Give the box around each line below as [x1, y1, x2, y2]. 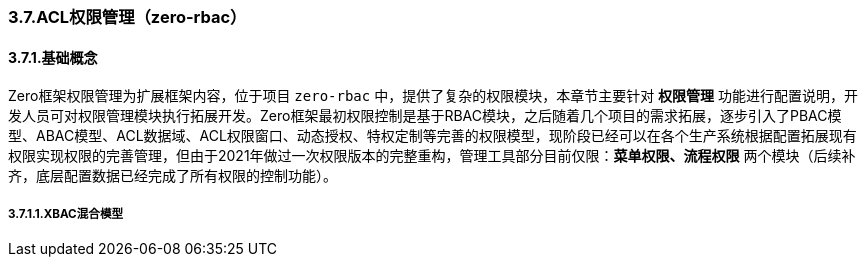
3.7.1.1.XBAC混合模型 [8, 206, 124, 221]
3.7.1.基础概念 [8, 48, 98, 66]
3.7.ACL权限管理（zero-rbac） [8, 7, 247, 27]
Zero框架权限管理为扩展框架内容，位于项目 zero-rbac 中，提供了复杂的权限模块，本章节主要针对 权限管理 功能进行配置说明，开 [8, 87, 859, 105]
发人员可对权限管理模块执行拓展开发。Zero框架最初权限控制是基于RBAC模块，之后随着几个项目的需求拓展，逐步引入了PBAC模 [8, 107, 842, 125]
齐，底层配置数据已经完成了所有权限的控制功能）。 [8, 167, 337, 185]
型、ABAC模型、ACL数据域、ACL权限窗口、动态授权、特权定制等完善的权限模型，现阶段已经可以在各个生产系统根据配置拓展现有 [8, 127, 857, 145]
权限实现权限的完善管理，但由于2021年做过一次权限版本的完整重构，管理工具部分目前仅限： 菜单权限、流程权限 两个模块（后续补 [8, 147, 856, 165]
